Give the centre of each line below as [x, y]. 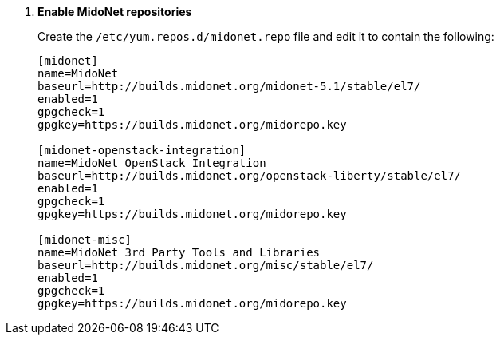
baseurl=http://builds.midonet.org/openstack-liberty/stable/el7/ [250, 176]
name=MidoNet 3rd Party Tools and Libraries [179, 252]
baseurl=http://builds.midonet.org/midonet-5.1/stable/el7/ [229, 86]
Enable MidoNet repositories [115, 12]
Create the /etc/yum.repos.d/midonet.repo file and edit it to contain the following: [266, 36]
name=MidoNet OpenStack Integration [152, 163]
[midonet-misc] [85, 240]
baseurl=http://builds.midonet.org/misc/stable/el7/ [206, 265]
